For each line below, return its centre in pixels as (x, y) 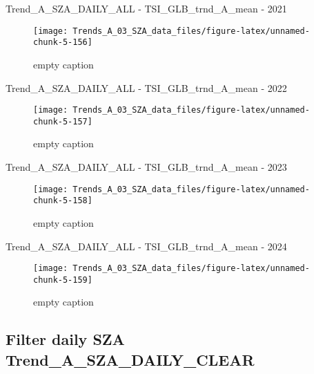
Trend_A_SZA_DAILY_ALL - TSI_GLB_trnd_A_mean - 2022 (146, 87)
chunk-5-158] (63, 201)
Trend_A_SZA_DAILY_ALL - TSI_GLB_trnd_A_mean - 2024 (146, 246)
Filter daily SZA (65, 339)
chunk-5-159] (63, 280)
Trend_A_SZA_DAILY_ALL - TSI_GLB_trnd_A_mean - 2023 (146, 167)
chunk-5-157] (63, 121)
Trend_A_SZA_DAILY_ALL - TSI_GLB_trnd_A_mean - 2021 (146, 8)
